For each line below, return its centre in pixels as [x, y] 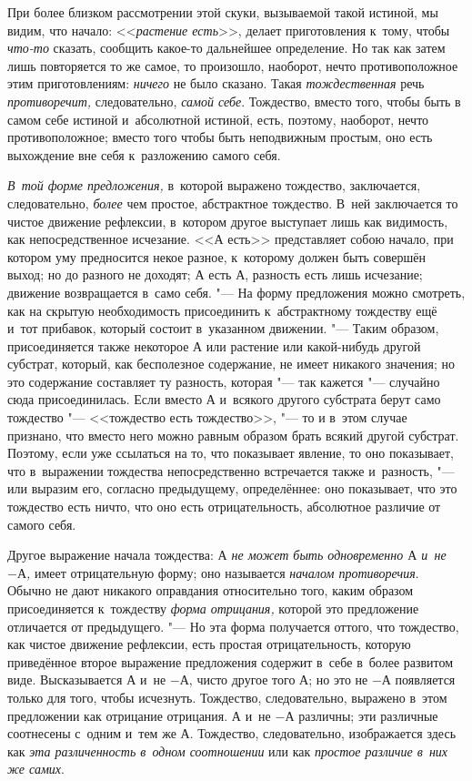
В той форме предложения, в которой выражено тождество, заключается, [214, 185]
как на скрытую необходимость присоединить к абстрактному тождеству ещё [222, 310]
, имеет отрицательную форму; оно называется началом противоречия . [223, 572]
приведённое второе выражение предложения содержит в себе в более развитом [231, 661]
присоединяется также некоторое [98, 345]
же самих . [36, 769]
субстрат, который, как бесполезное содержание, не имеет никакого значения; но [231, 364]
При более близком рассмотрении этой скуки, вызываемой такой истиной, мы [223, 12]
